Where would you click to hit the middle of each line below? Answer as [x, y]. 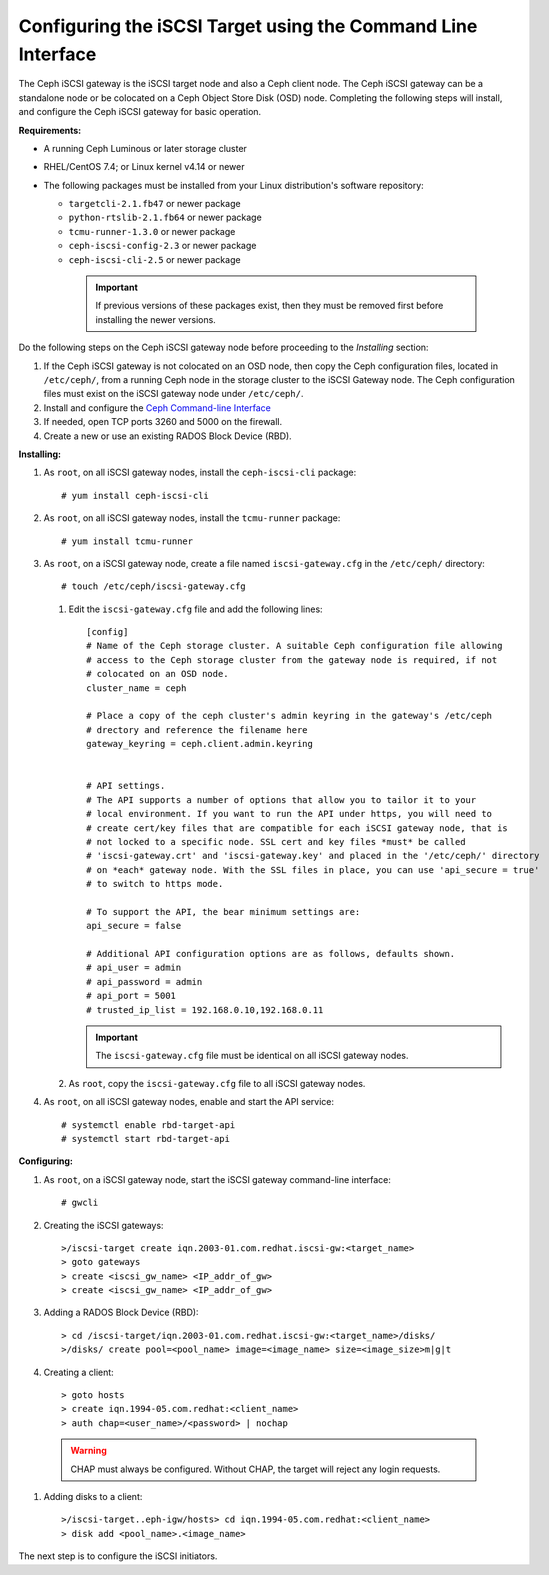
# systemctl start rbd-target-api [145, 1138]
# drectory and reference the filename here [197, 729]
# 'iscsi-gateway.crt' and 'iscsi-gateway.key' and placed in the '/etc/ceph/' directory [313, 856]
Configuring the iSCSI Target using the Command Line [248, 26]
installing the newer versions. [156, 319]
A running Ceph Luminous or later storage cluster [145, 148]
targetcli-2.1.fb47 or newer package [154, 204]
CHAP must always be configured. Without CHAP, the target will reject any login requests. [255, 1469]
